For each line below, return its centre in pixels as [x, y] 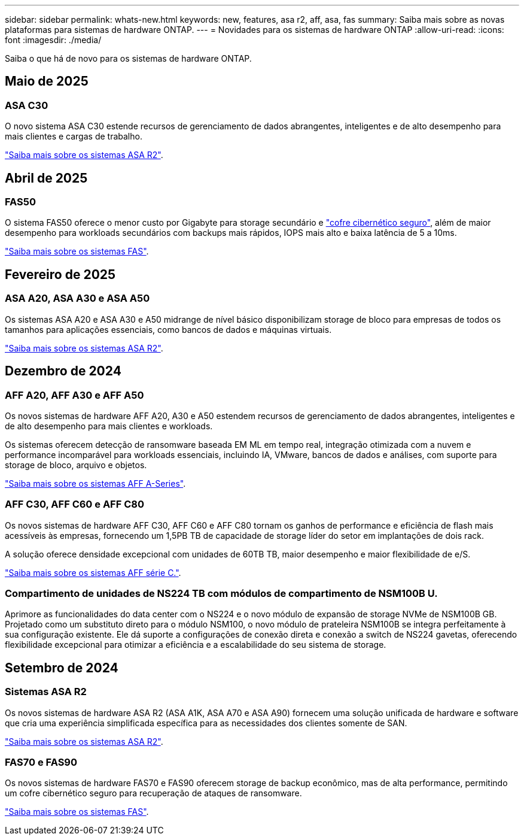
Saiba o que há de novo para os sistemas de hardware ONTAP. [128, 58]
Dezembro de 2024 [63, 371]
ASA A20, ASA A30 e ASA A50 [77, 298]
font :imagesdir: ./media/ [53, 40]
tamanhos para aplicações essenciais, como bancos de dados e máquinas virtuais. [168, 329]
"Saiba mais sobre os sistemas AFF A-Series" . [95, 483]
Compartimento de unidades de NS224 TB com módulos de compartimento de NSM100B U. [221, 593]
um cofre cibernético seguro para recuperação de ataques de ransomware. [153, 793]
